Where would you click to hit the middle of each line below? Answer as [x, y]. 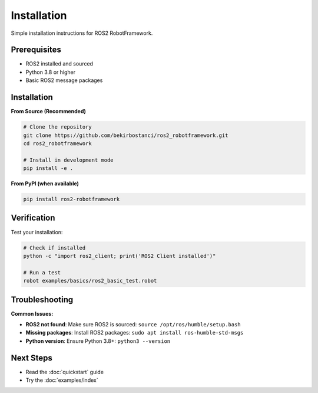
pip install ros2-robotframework [72, 199]
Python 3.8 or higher [51, 72]
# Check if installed [54, 248]
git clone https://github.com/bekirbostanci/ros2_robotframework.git [126, 135]
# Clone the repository [58, 127]
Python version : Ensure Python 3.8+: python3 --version [98, 341]
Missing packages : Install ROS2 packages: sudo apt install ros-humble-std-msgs [135, 333]
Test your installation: [37, 232]
